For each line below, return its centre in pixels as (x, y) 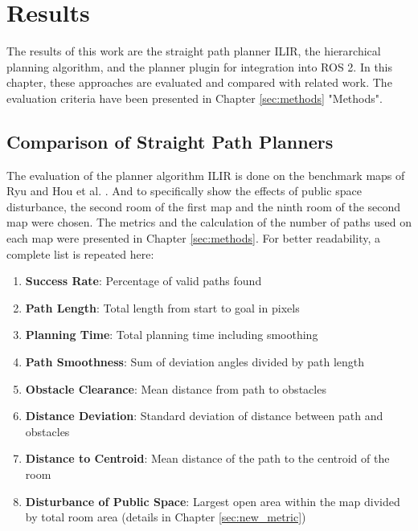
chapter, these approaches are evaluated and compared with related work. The (199, 82)
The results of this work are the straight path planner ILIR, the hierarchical (194, 51)
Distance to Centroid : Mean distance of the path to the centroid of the (207, 458)
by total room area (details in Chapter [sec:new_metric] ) (166, 517)
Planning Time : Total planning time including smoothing (172, 335)
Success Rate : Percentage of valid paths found (143, 281)
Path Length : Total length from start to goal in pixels (162, 307)
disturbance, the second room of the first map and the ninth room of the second (204, 206)
